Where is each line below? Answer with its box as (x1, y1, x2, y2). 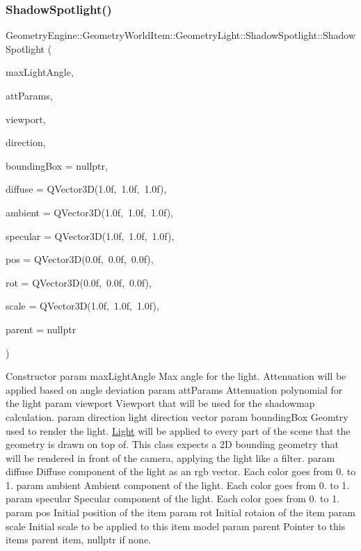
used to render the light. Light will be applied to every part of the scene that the (6, 423, 351, 438)
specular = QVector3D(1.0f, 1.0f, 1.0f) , (6, 228, 175, 243)
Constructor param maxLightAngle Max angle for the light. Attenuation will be (6, 369, 346, 383)
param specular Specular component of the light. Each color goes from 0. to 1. (6, 491, 340, 506)
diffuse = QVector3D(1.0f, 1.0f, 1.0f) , (6, 182, 167, 196)
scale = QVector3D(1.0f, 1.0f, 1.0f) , (6, 298, 159, 313)
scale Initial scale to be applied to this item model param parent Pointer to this (6, 518, 346, 533)
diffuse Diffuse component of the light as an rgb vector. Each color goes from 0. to (6, 464, 356, 479)
